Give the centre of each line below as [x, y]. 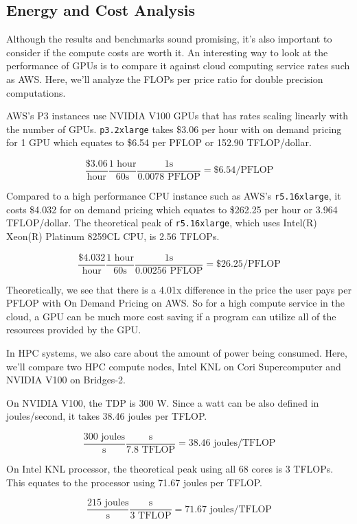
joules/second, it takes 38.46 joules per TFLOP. [107, 416]
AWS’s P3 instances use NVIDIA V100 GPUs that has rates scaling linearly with [177, 116]
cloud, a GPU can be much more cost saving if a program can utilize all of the [171, 316]
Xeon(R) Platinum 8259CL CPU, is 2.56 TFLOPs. [113, 236]
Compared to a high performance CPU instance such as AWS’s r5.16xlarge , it [174, 196]
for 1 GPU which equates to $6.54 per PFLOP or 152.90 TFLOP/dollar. [159, 142]
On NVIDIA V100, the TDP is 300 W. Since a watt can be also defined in [163, 402]
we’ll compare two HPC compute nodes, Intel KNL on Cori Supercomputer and [174, 366]
